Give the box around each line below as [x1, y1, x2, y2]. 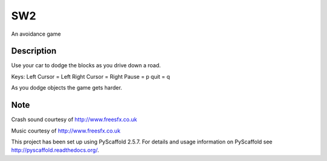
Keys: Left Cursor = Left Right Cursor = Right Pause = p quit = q [11, 73, 170, 80]
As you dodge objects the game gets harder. [11, 84, 122, 91]
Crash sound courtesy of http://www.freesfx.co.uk [11, 116, 137, 123]
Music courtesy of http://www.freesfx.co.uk [11, 127, 121, 134]
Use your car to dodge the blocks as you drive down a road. [11, 62, 161, 69]
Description [11, 46, 57, 56]
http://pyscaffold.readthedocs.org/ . [11, 146, 99, 154]
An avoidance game [11, 30, 61, 38]
